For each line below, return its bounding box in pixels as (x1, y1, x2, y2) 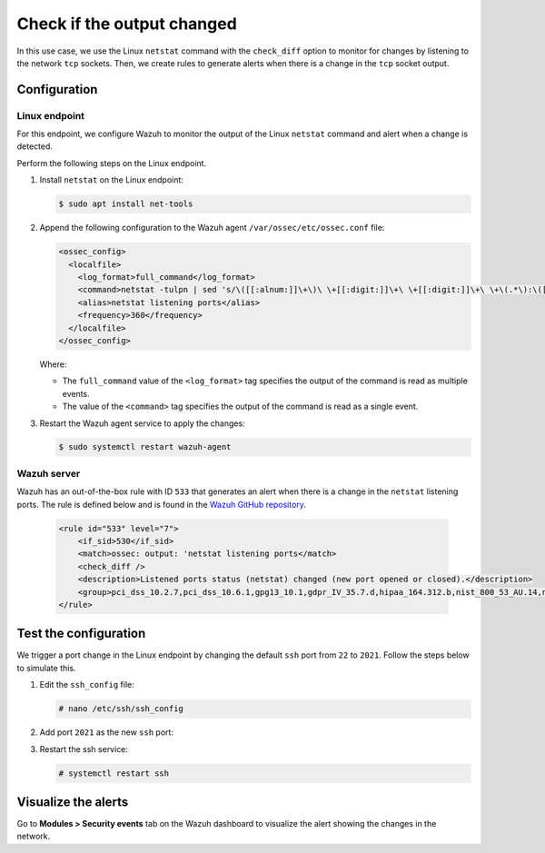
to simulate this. (16, 662, 76, 673)
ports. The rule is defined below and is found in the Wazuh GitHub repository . (16, 499, 306, 510)
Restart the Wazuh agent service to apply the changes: (39, 418, 245, 429)
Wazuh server (16, 467, 81, 480)
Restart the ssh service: (39, 743, 129, 754)
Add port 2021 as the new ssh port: (39, 727, 174, 738)
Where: (39, 359, 67, 370)
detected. (16, 141, 54, 152)
